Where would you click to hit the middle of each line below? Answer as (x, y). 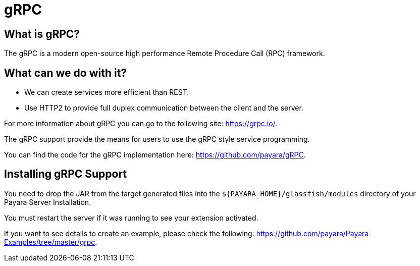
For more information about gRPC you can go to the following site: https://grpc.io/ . (141, 124)
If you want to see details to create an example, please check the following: (129, 233)
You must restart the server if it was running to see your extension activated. (131, 218)
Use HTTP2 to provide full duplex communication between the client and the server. (164, 108)
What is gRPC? (42, 34)
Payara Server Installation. (48, 202)
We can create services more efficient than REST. (107, 92)
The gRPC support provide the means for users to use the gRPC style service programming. (157, 139)
